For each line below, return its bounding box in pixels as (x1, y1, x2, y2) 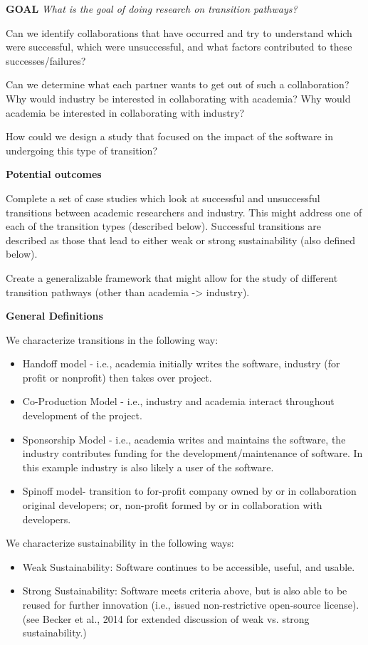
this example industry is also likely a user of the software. (22, 459, 274, 474)
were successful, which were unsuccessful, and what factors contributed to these (6, 39, 352, 54)
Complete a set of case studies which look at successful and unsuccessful (6, 190, 320, 205)
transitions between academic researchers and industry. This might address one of (6, 204, 362, 219)
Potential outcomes (6, 167, 102, 182)
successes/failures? (6, 53, 86, 68)
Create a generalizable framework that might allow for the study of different (6, 270, 338, 285)
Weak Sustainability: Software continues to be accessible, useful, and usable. (22, 559, 355, 574)
